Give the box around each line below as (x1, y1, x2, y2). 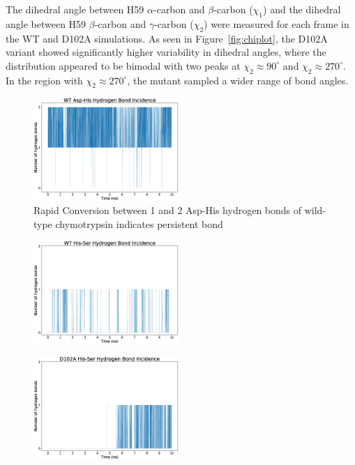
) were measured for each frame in (204, 16, 349, 31)
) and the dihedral (263, 2, 341, 16)
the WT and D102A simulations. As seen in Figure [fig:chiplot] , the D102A (6, 31, 328, 45)
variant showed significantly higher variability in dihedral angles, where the (6, 45, 326, 59)
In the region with (6, 73, 83, 87)
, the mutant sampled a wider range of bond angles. (127, 73, 349, 87)
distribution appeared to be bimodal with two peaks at (6, 58, 241, 73)
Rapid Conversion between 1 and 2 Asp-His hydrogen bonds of (33, 203, 302, 218)
